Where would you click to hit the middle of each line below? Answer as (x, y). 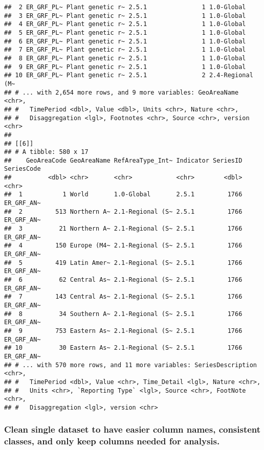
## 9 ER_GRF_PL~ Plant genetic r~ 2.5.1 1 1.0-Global (125, 67)
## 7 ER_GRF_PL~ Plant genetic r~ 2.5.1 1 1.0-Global (125, 50)
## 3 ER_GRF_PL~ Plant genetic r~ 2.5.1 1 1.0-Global (125, 16)
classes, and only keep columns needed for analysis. (112, 441)
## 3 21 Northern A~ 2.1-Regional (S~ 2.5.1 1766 (123, 229)
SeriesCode (23, 169)
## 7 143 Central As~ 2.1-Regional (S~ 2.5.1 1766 (123, 297)
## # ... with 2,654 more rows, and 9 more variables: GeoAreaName (122, 92)
